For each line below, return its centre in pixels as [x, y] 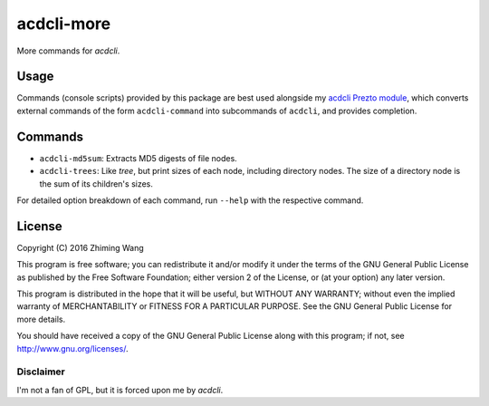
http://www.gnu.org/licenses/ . [72, 348]
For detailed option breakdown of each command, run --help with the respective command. [190, 200]
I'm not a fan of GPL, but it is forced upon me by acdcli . [120, 390]
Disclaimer [41, 372]
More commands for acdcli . [68, 51]
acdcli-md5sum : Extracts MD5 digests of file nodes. [138, 158]
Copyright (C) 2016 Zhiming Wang [80, 247]
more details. [41, 319]
